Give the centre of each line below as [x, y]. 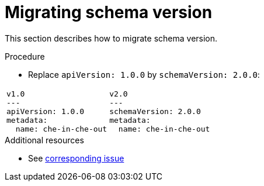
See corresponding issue [76, 158]
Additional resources [44, 140]
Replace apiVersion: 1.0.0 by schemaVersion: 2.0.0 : [144, 74]
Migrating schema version [109, 12]
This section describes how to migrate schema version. [111, 38]
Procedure [25, 56]
